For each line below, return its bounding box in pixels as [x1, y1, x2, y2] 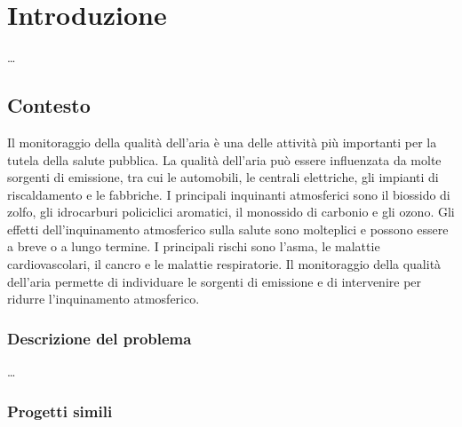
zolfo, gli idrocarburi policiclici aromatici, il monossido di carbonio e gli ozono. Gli [7, 202, 455, 221]
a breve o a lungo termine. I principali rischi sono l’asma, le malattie [7, 237, 380, 256]
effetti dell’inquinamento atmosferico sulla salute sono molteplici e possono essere [7, 219, 449, 238]
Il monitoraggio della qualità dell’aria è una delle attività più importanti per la [7, 132, 437, 151]
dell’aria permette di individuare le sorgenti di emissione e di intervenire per [7, 272, 422, 290]
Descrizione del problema [7, 327, 192, 349]
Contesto [7, 91, 91, 119]
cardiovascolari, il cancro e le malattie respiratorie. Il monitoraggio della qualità [7, 255, 442, 273]
